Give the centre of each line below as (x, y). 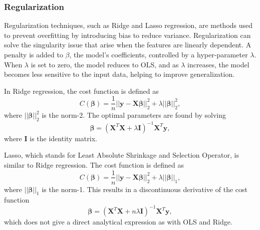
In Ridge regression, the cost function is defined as (81, 91)
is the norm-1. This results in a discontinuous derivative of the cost (145, 189)
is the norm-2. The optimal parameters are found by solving (134, 115)
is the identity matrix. (63, 138)
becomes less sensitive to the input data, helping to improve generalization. (119, 74)
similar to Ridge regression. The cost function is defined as (94, 164)
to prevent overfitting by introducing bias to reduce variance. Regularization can (127, 35)
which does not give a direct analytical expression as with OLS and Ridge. (118, 222)
